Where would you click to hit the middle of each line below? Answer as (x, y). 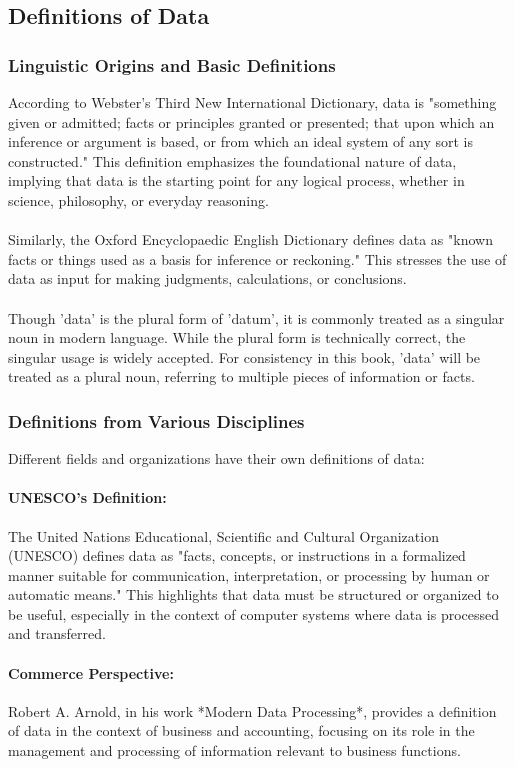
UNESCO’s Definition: (87, 497)
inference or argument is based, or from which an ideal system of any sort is (240, 141)
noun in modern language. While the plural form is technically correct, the (237, 337)
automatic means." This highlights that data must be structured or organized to (253, 594)
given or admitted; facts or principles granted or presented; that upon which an (251, 121)
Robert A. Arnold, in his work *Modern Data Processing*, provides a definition (252, 710)
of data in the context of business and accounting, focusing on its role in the (241, 730)
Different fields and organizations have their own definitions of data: (216, 458)
